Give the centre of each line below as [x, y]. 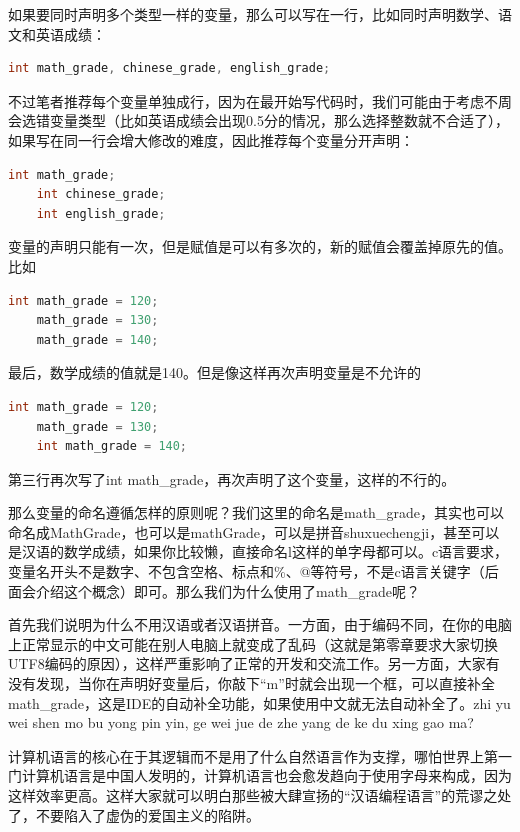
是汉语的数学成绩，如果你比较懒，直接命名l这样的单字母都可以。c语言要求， [258, 551]
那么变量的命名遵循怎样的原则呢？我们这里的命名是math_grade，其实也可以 [256, 512]
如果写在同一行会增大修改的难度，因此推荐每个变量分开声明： [211, 139]
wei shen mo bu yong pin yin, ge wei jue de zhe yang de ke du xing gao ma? [241, 722]
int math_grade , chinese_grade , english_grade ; [169, 68]
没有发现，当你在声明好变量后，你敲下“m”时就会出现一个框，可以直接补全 [251, 683]
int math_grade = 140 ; [112, 446]
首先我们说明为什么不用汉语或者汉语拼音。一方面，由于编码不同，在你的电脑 [260, 624]
